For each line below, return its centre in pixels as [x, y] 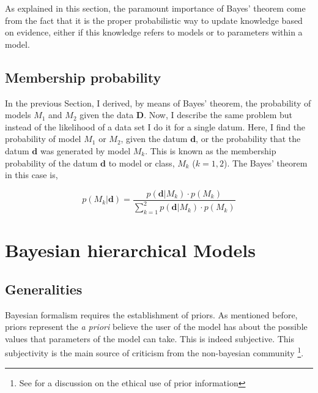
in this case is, [31, 175]
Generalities [44, 289]
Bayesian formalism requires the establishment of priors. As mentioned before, [151, 314]
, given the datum [154, 139]
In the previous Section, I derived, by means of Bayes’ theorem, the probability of [158, 103]
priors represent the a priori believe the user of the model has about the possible [156, 327]
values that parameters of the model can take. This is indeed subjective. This [150, 338]
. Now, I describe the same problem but [218, 115]
